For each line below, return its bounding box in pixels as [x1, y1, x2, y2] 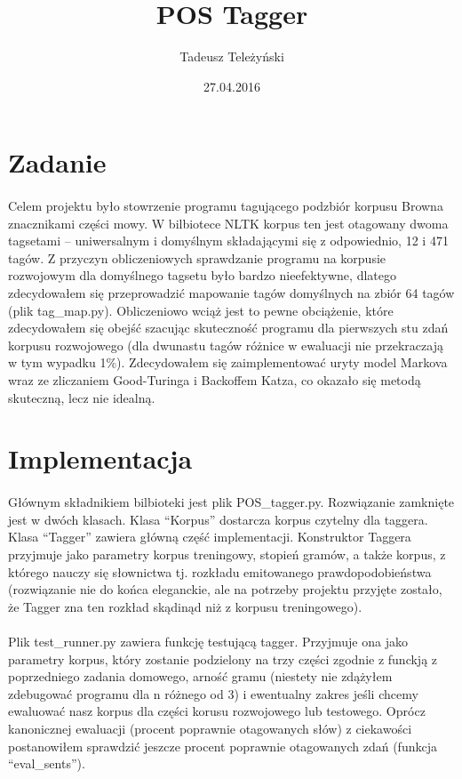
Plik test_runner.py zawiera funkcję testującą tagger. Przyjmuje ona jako [8, 631, 408, 650]
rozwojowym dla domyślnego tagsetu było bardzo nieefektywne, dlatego [8, 266, 396, 285]
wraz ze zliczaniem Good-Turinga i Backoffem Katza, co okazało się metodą [8, 371, 421, 389]
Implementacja [8, 440, 193, 477]
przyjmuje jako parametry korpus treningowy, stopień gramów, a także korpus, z [8, 544, 446, 563]
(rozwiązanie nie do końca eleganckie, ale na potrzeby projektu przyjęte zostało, [8, 580, 442, 598]
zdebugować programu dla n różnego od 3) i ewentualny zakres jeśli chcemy [8, 684, 418, 703]
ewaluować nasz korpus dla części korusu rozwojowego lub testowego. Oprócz [8, 702, 426, 720]
